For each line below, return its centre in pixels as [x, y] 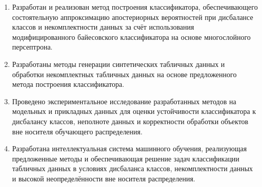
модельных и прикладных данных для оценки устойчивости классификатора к [134, 111]
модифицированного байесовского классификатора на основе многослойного [131, 37]
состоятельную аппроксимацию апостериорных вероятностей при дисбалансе [133, 17]
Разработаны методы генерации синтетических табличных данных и [118, 64]
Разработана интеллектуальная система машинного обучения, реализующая [129, 148]
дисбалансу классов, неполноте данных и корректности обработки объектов [130, 121]
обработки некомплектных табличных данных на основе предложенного [124, 74]
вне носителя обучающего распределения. [77, 131]
